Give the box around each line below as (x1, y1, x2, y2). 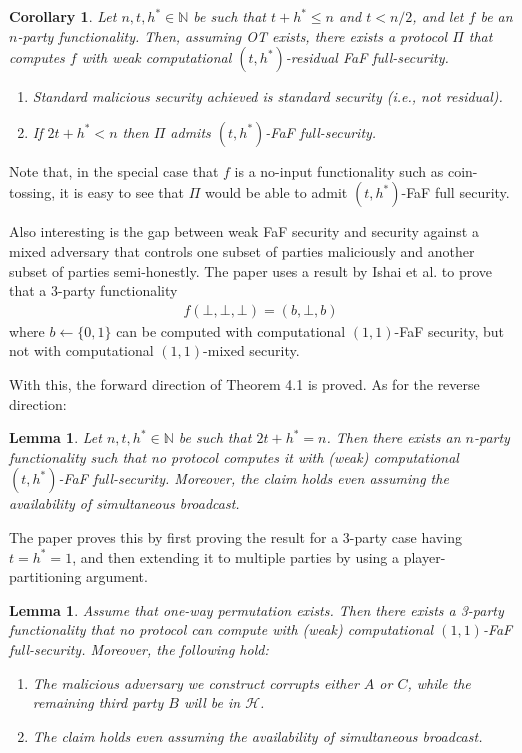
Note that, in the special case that (9, 160, 219, 181)
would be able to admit (204, 182, 348, 203)
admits (170, 121, 211, 142)
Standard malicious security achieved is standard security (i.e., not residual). (32, 86, 503, 107)
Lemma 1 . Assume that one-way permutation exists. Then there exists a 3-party (9, 599, 504, 620)
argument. (86, 566, 148, 587)
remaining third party (32, 692, 164, 713)
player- (403, 546, 446, 567)
